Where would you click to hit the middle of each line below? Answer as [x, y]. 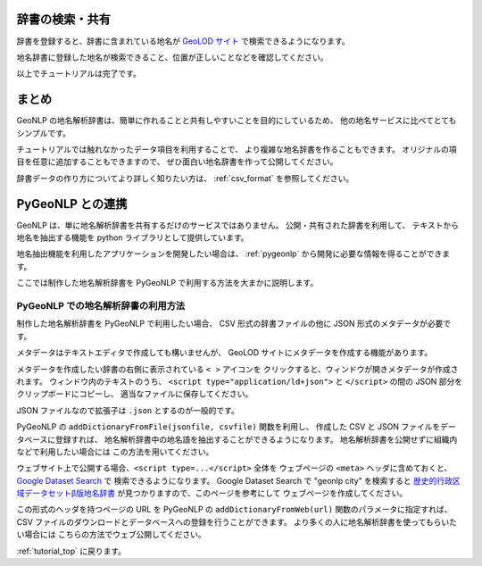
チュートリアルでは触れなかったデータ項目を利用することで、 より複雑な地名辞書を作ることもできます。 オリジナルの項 [237, 149]
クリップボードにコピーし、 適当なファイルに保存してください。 [135, 394]
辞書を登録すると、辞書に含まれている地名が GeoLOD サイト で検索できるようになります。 [183, 41]
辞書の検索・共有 [63, 19]
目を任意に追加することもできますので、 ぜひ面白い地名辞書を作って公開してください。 [177, 162]
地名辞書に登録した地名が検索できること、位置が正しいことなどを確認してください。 [172, 57]
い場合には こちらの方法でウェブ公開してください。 [112, 535]
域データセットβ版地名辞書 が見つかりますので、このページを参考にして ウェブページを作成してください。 [212, 493]
